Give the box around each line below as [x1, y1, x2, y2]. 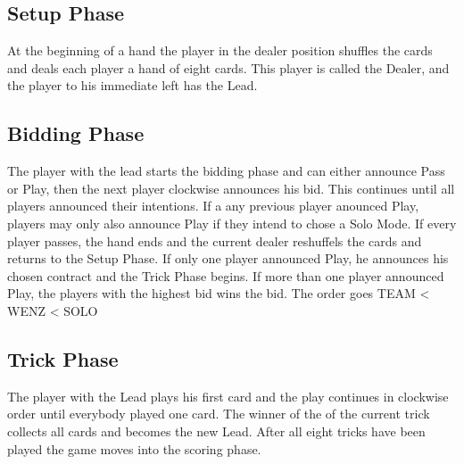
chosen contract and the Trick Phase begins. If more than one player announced [7, 266, 444, 285]
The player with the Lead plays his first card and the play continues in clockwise [7, 386, 449, 405]
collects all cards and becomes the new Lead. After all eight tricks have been [7, 421, 426, 440]
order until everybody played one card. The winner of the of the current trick [7, 404, 430, 423]
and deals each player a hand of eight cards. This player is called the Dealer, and [7, 58, 450, 77]
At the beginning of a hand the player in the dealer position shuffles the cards [7, 41, 433, 60]
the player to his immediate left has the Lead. [7, 76, 258, 95]
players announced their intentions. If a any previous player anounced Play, [7, 196, 419, 215]
